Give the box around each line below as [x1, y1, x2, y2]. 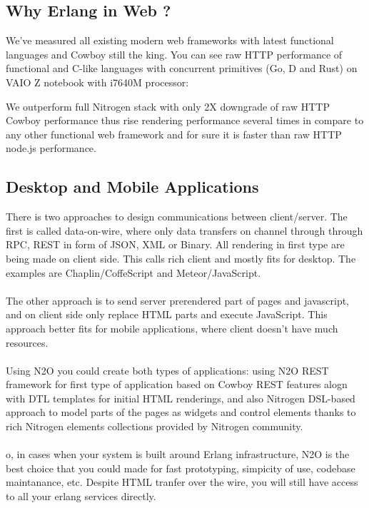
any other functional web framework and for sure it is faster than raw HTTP [6, 126, 342, 141]
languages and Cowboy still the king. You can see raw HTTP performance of [6, 46, 343, 61]
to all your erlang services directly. [6, 489, 156, 504]
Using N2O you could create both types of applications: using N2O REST [6, 362, 329, 377]
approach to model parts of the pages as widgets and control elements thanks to [6, 405, 356, 420]
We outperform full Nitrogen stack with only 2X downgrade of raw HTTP [6, 98, 330, 113]
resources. [6, 335, 49, 350]
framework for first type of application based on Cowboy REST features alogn [6, 377, 348, 392]
